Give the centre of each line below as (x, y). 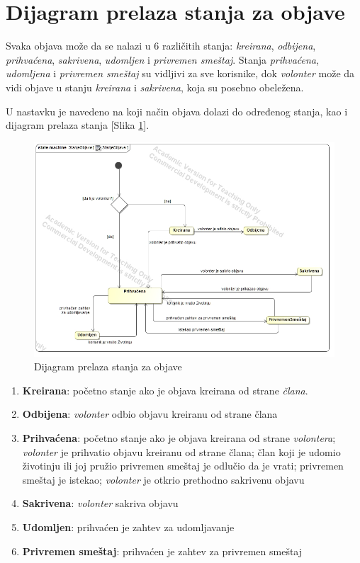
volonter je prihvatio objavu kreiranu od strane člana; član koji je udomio (181, 451)
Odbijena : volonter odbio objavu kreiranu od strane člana (150, 414)
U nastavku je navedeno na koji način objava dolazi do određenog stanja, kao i (177, 111)
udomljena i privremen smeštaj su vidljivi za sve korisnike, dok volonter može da (180, 73)
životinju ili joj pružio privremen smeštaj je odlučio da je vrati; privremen (183, 466)
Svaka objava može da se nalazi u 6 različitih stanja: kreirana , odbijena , (161, 46)
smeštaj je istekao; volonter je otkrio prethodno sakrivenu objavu (163, 479)
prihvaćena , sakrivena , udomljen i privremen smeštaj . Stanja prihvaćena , (162, 59)
